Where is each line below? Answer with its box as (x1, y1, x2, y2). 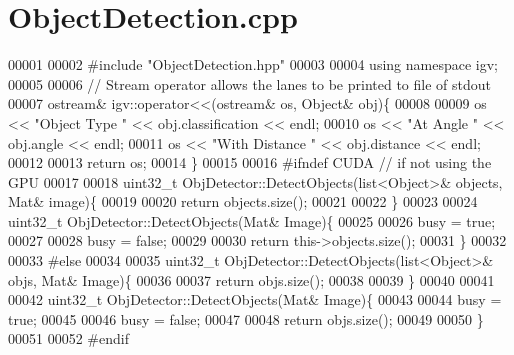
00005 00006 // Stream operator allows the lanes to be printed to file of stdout (8, 73, 491, 94)
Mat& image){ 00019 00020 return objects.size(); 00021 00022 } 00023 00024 (8, 191, 478, 212)
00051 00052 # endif (8, 328, 129, 349)
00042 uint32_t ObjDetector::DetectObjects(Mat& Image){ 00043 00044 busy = (8, 289, 502, 310)
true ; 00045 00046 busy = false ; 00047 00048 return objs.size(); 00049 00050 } (8, 308, 484, 329)
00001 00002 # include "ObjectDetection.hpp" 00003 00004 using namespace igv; (8, 54, 499, 75)
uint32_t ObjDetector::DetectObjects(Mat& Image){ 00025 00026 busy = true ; (8, 210, 496, 231)
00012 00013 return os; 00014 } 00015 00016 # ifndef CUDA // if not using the (8, 152, 492, 173)
